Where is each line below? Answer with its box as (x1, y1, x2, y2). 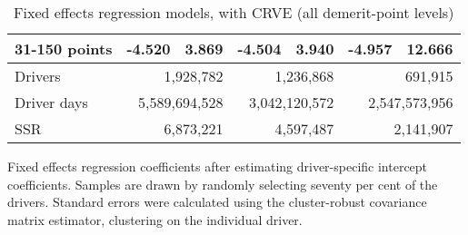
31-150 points (15, 38, 113, 59)
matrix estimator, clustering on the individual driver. (7, 210, 303, 229)
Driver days (15, 92, 88, 113)
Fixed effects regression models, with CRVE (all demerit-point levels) (14, 2, 454, 23)
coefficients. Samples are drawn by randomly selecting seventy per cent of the (7, 174, 438, 193)
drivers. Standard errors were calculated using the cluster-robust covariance (7, 192, 427, 211)
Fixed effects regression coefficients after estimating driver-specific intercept (7, 157, 428, 175)
